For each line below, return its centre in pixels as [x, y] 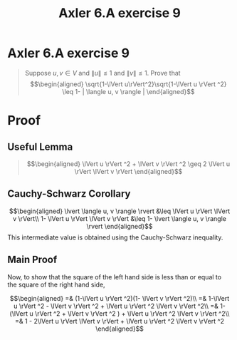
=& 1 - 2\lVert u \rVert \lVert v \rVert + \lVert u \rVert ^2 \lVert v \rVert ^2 [120, 321]
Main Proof [32, 260]
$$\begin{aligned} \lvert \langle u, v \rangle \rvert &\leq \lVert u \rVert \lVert [120, 211]
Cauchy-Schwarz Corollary [69, 194]
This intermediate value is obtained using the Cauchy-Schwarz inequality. [115, 237]
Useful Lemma [40, 146]
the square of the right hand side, [56, 284]
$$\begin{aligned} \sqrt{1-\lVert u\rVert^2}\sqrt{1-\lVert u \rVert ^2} [128, 84]
